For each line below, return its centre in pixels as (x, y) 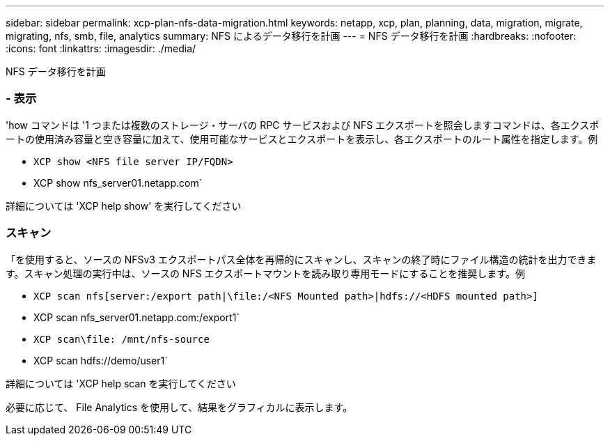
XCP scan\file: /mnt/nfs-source (122, 339)
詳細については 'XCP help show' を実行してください (124, 206)
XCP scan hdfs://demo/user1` (101, 360)
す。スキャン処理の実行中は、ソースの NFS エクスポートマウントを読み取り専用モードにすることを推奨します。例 (265, 273)
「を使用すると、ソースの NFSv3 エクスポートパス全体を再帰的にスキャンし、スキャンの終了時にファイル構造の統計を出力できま (301, 259)
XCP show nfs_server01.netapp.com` (118, 183)
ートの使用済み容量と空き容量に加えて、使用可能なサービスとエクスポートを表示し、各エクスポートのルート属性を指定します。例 (302, 139)
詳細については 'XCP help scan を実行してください (121, 383)
